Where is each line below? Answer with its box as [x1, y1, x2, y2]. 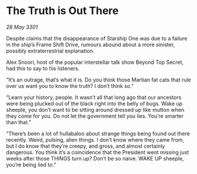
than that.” [6, 118, 31, 125]
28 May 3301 [6, 23, 38, 30]
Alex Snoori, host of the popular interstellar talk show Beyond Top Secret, [6, 59, 184, 66]
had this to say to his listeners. [6, 64, 80, 71]
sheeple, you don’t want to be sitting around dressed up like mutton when [6, 106, 185, 113]
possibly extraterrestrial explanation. [6, 47, 95, 54]
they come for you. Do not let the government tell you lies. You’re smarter [6, 112, 184, 120]
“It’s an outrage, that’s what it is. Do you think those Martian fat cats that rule [6, 76, 191, 83]
